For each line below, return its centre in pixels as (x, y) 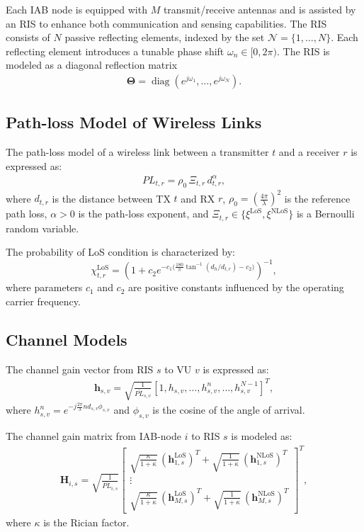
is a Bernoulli (325, 214)
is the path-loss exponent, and (143, 214)
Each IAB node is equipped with (76, 9)
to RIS (206, 436)
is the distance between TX (111, 198)
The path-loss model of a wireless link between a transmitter (137, 152)
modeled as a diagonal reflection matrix (92, 65)
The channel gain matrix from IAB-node (93, 436)
